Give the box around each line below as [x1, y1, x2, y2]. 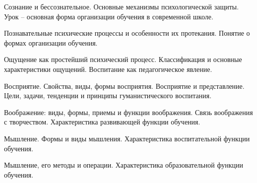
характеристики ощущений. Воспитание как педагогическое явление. [4, 63, 212, 74]
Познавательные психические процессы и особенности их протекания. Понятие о [4, 28, 250, 38]
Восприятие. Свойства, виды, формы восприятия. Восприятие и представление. [4, 80, 245, 91]
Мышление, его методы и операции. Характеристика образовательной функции [4, 160, 243, 170]
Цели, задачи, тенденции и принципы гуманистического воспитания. [4, 90, 212, 101]
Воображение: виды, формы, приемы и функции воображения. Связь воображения [4, 107, 253, 117]
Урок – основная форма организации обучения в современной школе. [4, 11, 213, 21]
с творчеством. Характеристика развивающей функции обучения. [4, 117, 200, 127]
